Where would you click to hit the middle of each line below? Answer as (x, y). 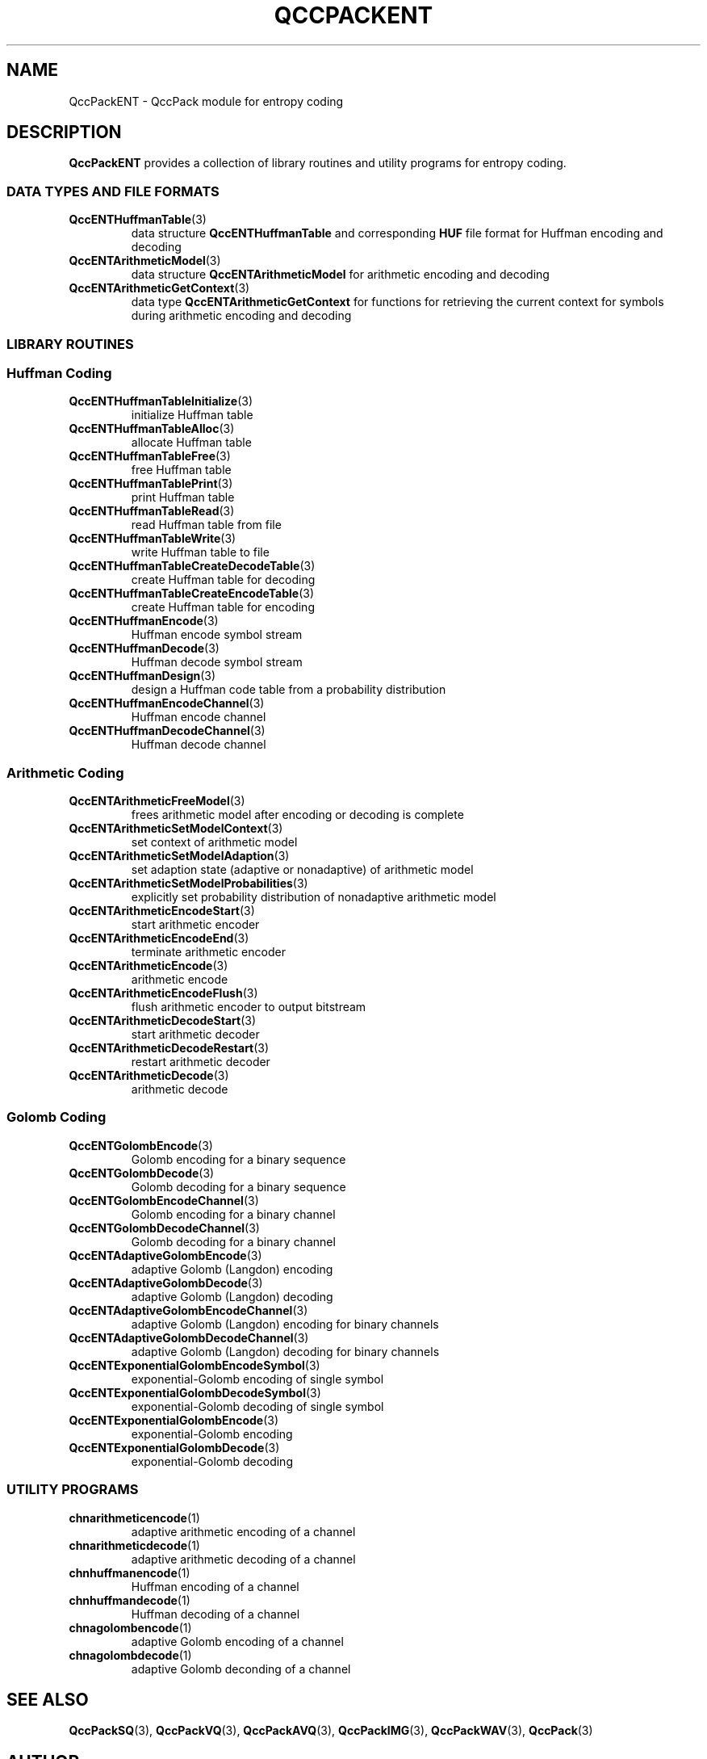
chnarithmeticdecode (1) (134, 1545)
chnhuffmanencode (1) (130, 1572)
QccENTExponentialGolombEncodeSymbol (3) (195, 1365)
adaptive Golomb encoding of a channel (237, 1641)
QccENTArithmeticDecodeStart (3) (163, 1021)
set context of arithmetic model (214, 842)
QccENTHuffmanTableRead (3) (152, 511)
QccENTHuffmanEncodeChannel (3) (167, 703)
